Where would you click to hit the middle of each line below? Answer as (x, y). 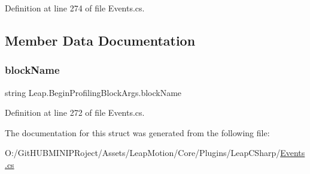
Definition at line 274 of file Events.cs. (75, 8)
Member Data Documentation (100, 40)
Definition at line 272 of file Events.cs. (75, 112)
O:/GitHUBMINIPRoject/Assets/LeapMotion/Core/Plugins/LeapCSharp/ (143, 153)
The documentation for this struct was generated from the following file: (137, 132)
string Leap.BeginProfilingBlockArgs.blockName (93, 92)
